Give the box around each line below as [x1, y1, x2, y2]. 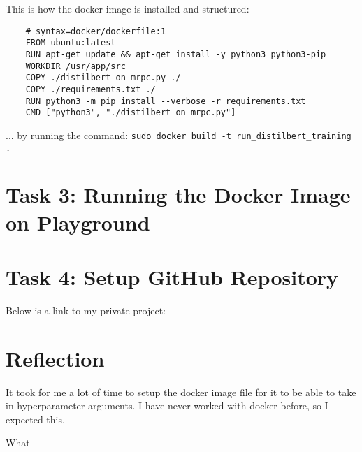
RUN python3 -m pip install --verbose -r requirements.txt [25, 96, 306, 106]
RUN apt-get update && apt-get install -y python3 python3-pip [25, 49, 326, 59]
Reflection [6, 344, 105, 372]
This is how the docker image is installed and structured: [6, 1, 249, 15]
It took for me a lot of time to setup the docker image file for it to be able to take [6, 384, 356, 399]
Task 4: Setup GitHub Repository [6, 262, 339, 291]
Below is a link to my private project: [6, 302, 166, 317]
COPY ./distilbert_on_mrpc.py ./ [25, 73, 181, 83]
